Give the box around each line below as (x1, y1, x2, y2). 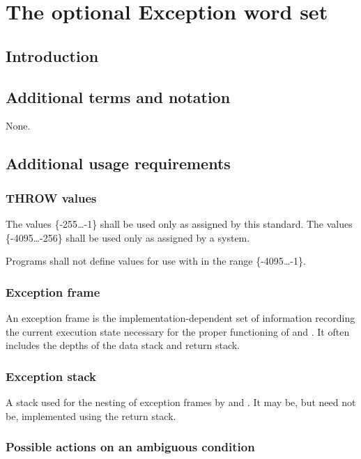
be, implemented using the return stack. (6, 408, 176, 423)
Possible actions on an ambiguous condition (6, 438, 255, 456)
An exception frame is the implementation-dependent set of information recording (6, 310, 355, 325)
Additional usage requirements (6, 153, 231, 174)
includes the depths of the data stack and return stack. (6, 338, 240, 352)
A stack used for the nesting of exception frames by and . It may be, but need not (6, 394, 356, 409)
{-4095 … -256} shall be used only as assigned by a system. (6, 230, 250, 244)
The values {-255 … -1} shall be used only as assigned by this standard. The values (6, 216, 353, 231)
